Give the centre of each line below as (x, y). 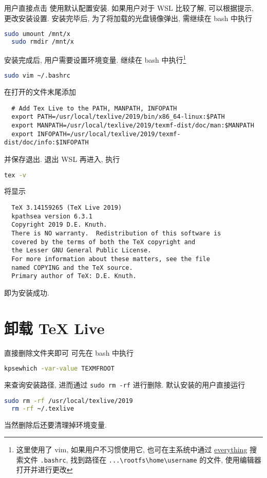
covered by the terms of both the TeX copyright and (103, 242)
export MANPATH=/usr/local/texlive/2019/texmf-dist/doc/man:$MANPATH (133, 125)
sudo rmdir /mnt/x (43, 42)
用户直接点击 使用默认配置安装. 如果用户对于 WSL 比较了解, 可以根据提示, (129, 8)
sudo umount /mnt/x (37, 34)
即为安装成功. (27, 292)
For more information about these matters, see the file (111, 259)
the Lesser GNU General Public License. (81, 251)
